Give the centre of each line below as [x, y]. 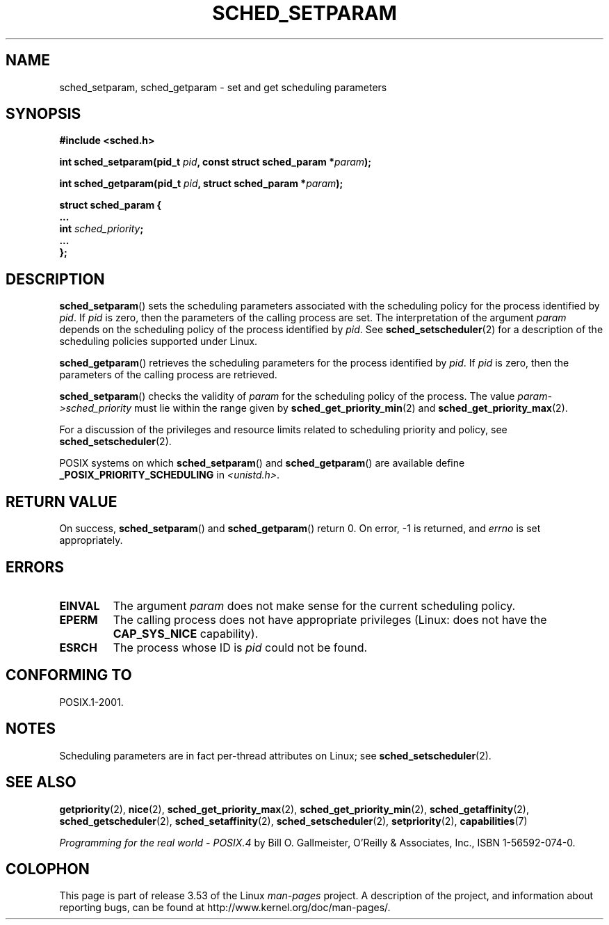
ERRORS [35, 567]
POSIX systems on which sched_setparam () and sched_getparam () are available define [262, 463]
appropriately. [91, 540]
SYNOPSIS [43, 114]
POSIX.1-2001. [91, 702]
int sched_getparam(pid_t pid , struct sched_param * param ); [201, 184]
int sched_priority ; [101, 229]
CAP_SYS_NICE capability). [186, 633]
